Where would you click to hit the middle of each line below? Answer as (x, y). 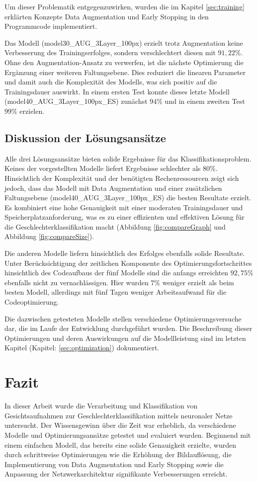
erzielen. (32, 111)
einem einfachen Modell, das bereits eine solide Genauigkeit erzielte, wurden (120, 444)
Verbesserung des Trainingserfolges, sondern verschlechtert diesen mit (110, 52)
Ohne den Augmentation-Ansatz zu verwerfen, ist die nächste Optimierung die (124, 62)
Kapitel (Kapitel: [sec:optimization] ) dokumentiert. (82, 348)
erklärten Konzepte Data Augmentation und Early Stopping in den (107, 16)
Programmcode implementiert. (51, 26)
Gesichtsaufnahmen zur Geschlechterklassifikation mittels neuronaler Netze (119, 415)
